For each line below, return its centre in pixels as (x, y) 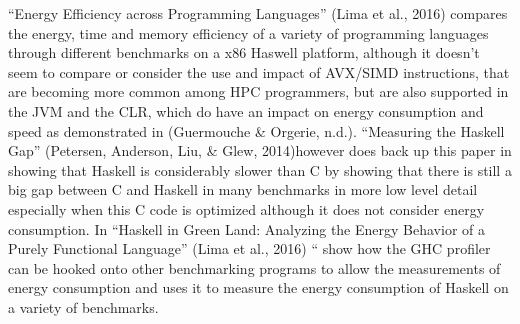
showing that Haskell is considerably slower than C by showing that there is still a (260, 169)
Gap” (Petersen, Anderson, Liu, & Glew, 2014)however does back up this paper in (260, 150)
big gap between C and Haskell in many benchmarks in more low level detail (243, 189)
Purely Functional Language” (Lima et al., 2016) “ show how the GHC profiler (249, 248)
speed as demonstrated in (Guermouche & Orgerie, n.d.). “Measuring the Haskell (256, 130)
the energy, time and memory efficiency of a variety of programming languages (248, 32)
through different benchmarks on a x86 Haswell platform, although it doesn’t (244, 52)
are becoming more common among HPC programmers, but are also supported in (258, 91)
